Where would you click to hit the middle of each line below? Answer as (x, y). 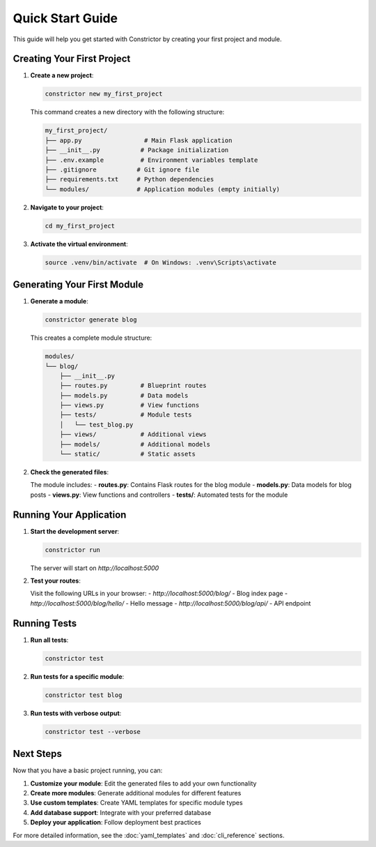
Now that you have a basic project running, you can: (88, 770)
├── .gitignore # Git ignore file (122, 170)
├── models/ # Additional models (135, 444)
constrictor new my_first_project (104, 94)
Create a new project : (62, 75)
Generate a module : (59, 301)
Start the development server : (75, 531)
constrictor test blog (84, 695)
